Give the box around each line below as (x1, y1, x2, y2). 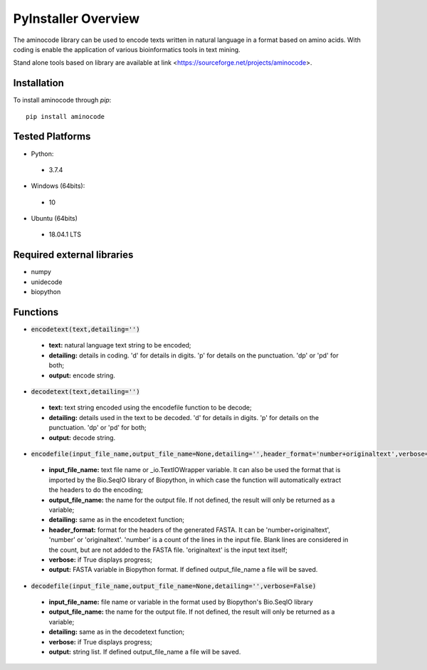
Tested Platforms (13, 130, 91, 142)
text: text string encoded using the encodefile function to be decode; (48, 403, 252, 412)
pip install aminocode (26, 112, 105, 120)
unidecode (31, 278, 63, 286)
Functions (13, 306, 59, 318)
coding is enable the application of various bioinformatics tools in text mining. (13, 45, 241, 53)
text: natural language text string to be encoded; (48, 341, 191, 350)
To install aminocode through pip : (13, 96, 112, 105)
